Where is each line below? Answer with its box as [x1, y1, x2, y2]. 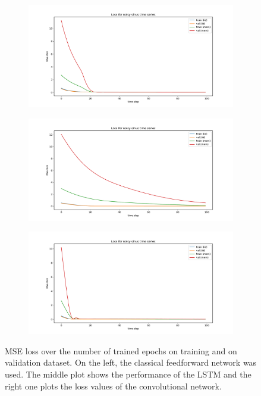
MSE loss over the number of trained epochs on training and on [5, 344, 237, 357]
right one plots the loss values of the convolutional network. [5, 379, 222, 392]
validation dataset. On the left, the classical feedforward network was [5, 356, 257, 369]
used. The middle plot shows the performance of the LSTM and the [5, 367, 251, 380]
